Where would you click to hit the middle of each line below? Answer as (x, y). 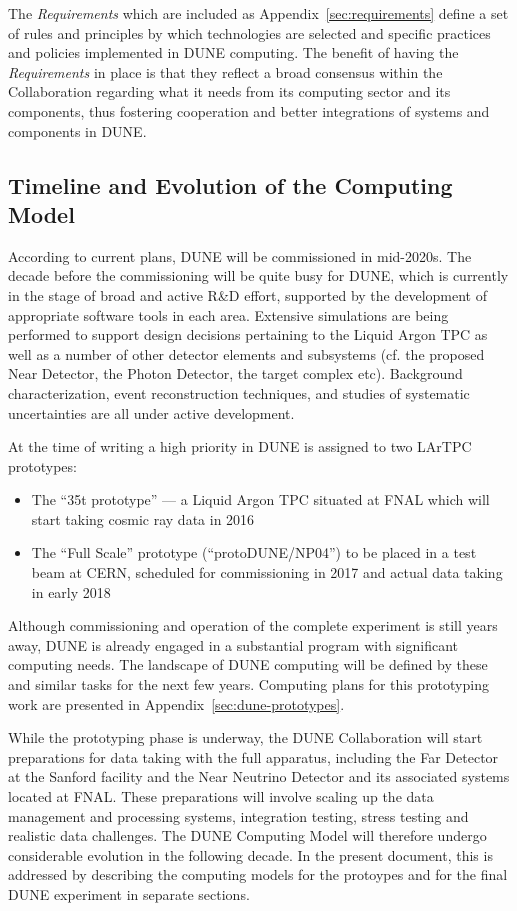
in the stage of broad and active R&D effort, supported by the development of (247, 294)
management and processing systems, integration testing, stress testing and (238, 815)
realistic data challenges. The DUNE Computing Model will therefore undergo (247, 835)
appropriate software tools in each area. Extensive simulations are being (228, 314)
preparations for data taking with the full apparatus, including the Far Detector (253, 756)
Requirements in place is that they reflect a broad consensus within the (225, 71)
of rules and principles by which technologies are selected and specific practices (249, 32)
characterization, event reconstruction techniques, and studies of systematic (239, 392)
